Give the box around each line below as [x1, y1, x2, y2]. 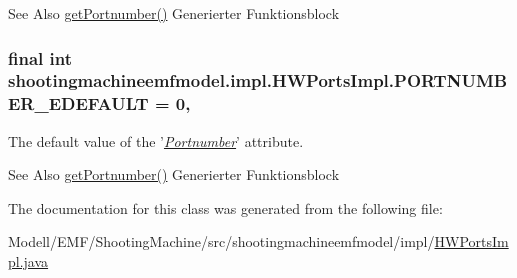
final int [8, 45, 72, 70]
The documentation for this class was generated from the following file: [8, 197, 443, 218]
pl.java [8, 251, 49, 272]
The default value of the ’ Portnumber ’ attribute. [8, 130, 304, 151]
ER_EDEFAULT [8, 91, 149, 116]
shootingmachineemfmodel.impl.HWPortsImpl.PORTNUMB [8, 68, 508, 93]
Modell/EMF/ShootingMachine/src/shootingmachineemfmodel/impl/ [8, 231, 435, 252]
